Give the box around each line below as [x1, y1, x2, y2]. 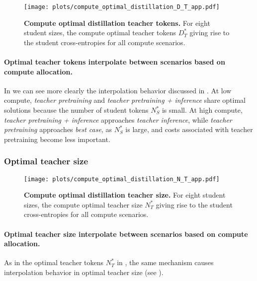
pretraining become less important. [4, 134, 110, 144]
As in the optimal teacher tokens [4, 257, 104, 268]
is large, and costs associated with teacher [125, 124, 253, 135]
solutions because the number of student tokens [4, 105, 149, 115]
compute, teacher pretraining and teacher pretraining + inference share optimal [4, 95, 246, 105]
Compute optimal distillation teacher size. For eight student [24, 190, 226, 200]
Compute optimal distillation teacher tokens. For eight [24, 17, 210, 28]
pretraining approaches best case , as [4, 124, 112, 135]
